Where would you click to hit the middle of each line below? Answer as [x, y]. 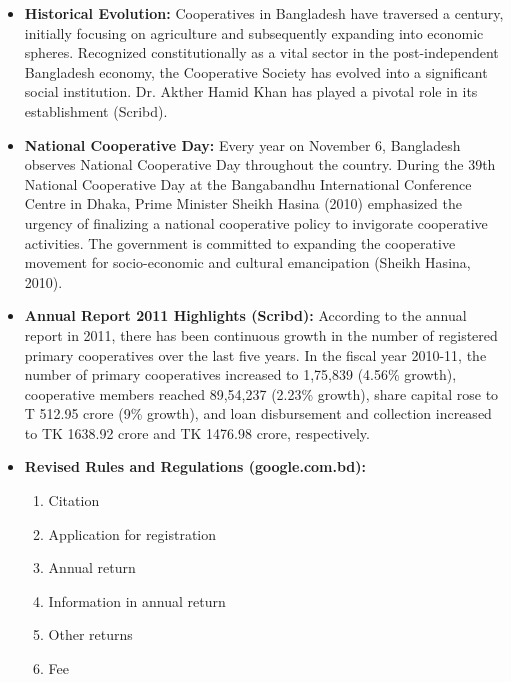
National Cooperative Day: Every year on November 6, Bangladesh [242, 144]
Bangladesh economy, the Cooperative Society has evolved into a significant [256, 71]
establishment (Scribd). [96, 110]
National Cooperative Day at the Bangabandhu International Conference [248, 183]
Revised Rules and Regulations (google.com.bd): [195, 466]
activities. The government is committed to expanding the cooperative [240, 242]
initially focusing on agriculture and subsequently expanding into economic [254, 32]
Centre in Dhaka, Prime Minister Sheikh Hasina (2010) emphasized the [243, 203]
